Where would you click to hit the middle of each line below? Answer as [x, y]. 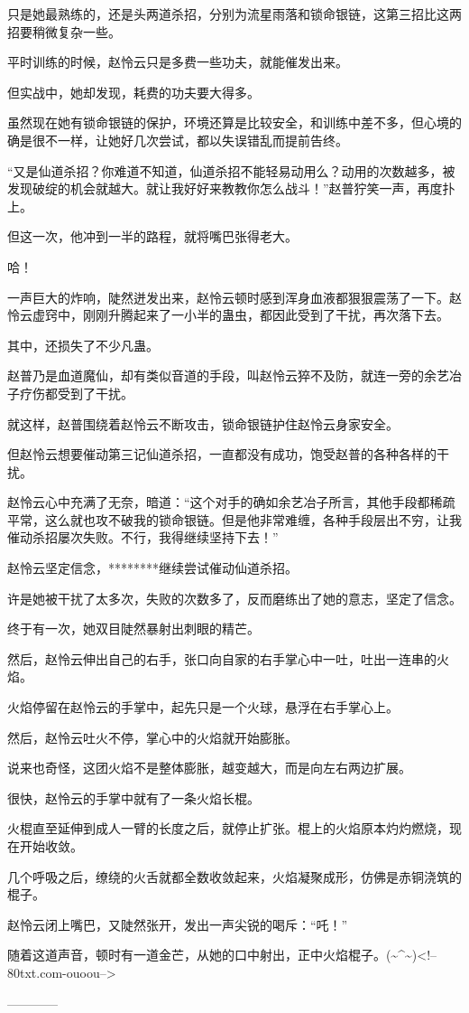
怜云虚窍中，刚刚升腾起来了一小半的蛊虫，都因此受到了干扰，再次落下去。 [228, 315]
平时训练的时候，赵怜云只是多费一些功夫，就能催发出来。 [178, 62]
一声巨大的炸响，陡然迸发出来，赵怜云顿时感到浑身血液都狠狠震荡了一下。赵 [234, 297]
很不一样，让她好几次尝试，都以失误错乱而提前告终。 [190, 140]
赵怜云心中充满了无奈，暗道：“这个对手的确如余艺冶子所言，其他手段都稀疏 [231, 502]
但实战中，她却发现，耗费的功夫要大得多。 [133, 92]
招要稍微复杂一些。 [64, 31]
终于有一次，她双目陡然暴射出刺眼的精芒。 [133, 628]
